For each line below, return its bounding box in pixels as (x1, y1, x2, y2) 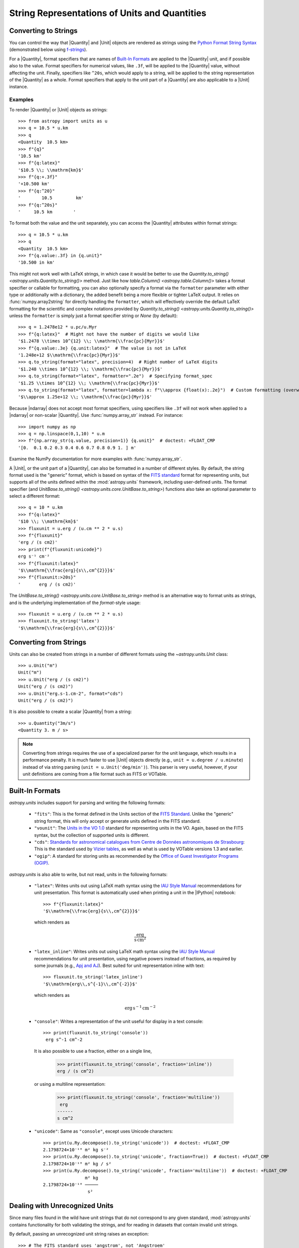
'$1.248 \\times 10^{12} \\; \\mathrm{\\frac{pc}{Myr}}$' (18, 366, 163, 372)
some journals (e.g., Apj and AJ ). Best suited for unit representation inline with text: (34, 962, 205, 968)
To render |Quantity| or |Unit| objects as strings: (9, 106, 108, 112)
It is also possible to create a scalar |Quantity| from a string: (9, 709, 132, 715)
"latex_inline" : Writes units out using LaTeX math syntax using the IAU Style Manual (34, 948, 215, 954)
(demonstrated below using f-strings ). (9, 46, 87, 52)
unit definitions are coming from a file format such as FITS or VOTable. (22, 771, 167, 777)
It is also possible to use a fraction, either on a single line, (34, 1048, 152, 1054)
